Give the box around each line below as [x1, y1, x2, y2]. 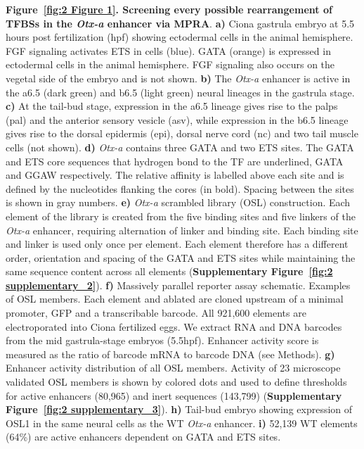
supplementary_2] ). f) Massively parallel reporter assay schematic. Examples [6, 277, 351, 292]
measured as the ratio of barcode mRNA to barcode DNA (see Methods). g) [6, 346, 335, 361]
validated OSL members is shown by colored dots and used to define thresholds [6, 374, 347, 389]
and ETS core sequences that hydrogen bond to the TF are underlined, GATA [6, 153, 344, 168]
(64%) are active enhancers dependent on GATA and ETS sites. [6, 429, 281, 444]
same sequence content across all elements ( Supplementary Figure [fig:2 [6, 264, 333, 279]
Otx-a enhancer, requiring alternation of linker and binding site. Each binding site [6, 222, 358, 237]
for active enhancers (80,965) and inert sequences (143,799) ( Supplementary [6, 388, 342, 403]
